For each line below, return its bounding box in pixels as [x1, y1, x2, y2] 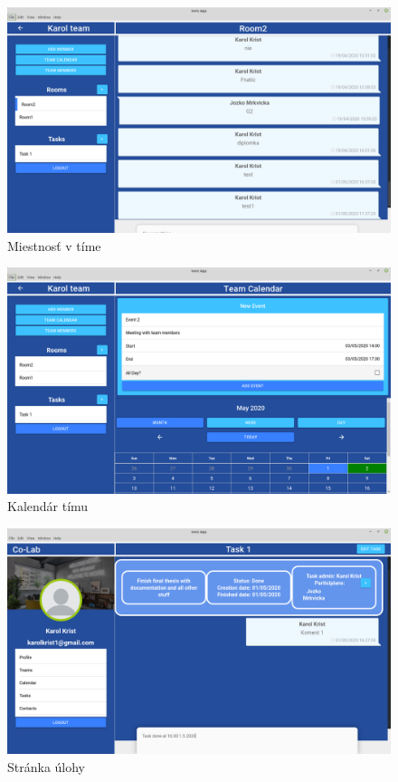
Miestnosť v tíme [7, 236, 101, 255]
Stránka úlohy [7, 757, 86, 776]
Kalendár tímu [7, 497, 89, 516]
